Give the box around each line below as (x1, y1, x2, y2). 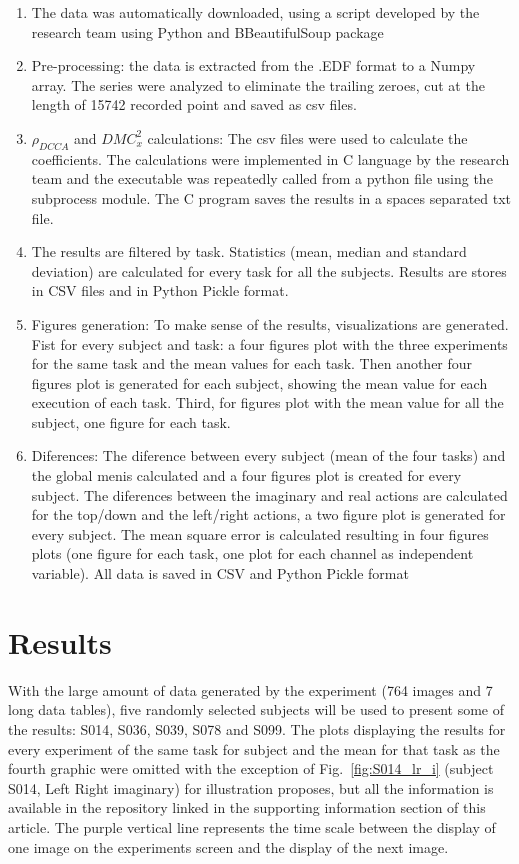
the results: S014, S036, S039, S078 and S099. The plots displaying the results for (8, 718, 506, 739)
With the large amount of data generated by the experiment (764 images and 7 (8, 679, 493, 700)
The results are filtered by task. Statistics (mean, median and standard (31, 241, 467, 262)
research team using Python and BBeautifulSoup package (31, 21, 384, 42)
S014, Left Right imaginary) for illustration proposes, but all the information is (8, 777, 494, 798)
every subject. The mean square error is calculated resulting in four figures (31, 523, 489, 544)
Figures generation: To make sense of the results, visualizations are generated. (31, 313, 509, 334)
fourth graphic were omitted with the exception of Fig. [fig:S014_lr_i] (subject (8, 758, 494, 779)
